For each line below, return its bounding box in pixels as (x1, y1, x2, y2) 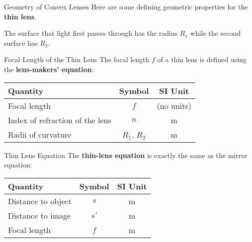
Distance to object (8, 195, 72, 207)
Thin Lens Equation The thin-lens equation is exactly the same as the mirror (4, 150, 248, 160)
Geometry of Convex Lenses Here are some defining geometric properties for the (4, 1, 248, 11)
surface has (4, 37, 38, 48)
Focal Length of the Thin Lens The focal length (4, 54, 150, 65)
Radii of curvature (8, 128, 72, 140)
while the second (190, 28, 241, 38)
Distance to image (8, 209, 71, 221)
